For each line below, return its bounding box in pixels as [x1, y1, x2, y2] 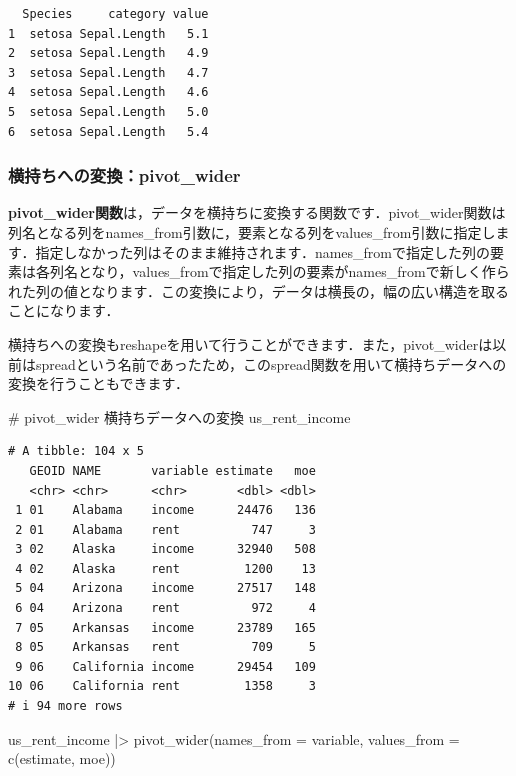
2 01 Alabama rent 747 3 [15, 522, 316, 537]
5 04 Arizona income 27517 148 [15, 581, 316, 596]
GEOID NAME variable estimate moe [29, 463, 316, 478]
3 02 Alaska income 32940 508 [15, 542, 316, 557]
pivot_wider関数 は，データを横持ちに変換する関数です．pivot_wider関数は [8, 202, 506, 223]
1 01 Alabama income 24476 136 [15, 503, 316, 518]
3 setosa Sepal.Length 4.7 [8, 65, 209, 80]
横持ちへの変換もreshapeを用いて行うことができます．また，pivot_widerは [8, 333, 493, 354]
